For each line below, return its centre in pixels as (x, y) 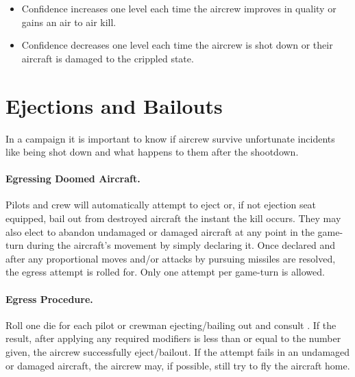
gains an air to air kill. (69, 22)
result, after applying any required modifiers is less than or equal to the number (173, 338)
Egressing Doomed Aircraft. (73, 179)
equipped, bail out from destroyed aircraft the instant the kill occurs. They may (173, 218)
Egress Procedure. (49, 299)
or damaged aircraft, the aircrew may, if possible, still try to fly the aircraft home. (178, 365)
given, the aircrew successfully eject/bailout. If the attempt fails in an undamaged (178, 352)
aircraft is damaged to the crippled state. (108, 58)
